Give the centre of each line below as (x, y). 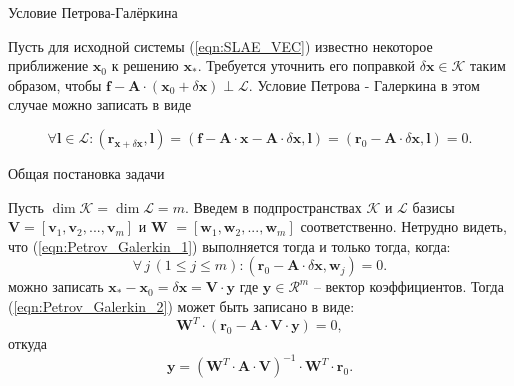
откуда (27, 343)
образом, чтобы (55, 84)
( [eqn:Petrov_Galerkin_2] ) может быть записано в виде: (181, 305)
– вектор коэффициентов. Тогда (408, 286)
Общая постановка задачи (86, 172)
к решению (145, 65)
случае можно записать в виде (100, 104)
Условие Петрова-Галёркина (93, 12)
